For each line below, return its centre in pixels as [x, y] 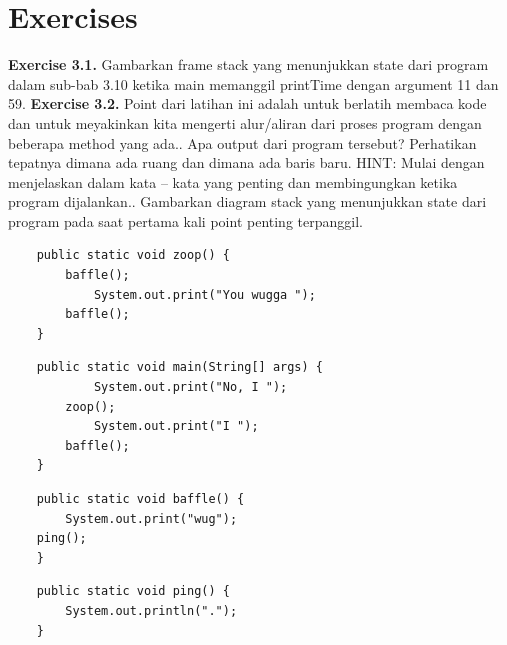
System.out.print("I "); [176, 426]
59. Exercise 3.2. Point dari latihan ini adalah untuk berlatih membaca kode [247, 103]
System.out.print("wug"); [151, 518]
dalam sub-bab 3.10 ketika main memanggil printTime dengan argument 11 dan [253, 83]
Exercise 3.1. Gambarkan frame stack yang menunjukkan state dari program [248, 64]
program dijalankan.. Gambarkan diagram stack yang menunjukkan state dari [247, 201]
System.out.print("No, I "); [190, 387]
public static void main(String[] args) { [179, 367]
